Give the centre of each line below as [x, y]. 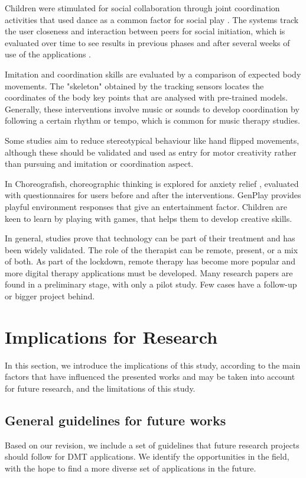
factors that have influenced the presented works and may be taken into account [150, 377]
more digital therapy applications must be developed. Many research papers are [149, 272]
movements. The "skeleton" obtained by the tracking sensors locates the [134, 85]
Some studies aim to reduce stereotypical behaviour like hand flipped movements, [152, 140]
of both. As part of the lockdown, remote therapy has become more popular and [150, 261]
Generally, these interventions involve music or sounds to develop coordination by [152, 109]
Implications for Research [111, 336]
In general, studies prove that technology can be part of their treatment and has [150, 238]
